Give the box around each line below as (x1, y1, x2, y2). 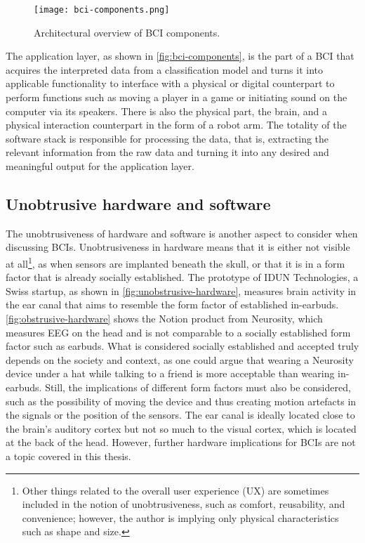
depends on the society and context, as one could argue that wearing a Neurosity (6, 352, 354, 367)
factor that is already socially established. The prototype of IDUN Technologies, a (6, 270, 359, 284)
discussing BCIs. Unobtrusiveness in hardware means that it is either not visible (6, 240, 350, 254)
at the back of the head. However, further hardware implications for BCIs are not (6, 435, 356, 450)
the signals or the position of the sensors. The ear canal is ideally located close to (6, 407, 355, 422)
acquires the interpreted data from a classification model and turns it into (6, 62, 324, 77)
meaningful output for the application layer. (6, 159, 194, 173)
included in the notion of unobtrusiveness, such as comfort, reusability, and (22, 497, 345, 511)
